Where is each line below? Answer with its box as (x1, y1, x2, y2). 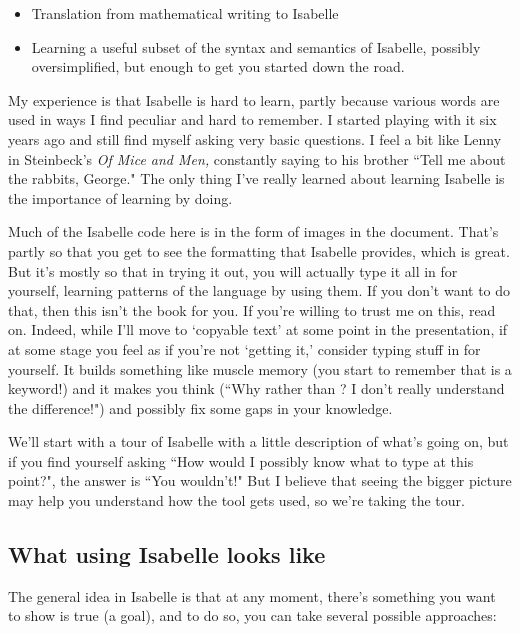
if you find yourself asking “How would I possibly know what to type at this (8, 450, 474, 471)
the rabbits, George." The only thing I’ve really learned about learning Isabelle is (8, 168, 505, 189)
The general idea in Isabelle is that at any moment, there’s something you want (8, 585, 496, 606)
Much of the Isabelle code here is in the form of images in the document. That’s (8, 221, 499, 242)
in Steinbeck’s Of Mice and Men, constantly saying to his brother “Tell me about (8, 148, 506, 169)
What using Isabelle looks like (8, 539, 326, 570)
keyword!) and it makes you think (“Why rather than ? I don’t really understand (8, 378, 505, 399)
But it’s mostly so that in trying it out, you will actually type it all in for (8, 260, 458, 281)
